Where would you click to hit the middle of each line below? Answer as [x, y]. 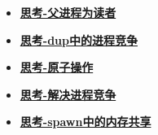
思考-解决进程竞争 [68, 94]
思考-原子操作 [57, 67]
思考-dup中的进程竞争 [79, 39]
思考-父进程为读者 [68, 12]
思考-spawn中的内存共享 [86, 122]
